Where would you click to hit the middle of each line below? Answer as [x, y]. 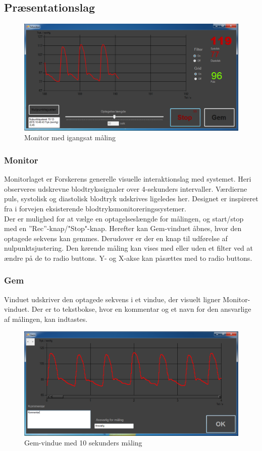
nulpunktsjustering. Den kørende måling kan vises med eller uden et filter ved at [129, 248]
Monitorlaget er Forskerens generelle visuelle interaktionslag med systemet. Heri [128, 179]
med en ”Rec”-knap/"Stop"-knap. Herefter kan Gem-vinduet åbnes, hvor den [123, 228]
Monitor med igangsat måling [70, 137]
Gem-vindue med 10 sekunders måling [83, 443]
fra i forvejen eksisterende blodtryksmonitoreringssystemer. [95, 208]
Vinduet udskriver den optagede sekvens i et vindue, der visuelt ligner [112, 299]
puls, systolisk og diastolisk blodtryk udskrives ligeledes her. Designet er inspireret [131, 199]
